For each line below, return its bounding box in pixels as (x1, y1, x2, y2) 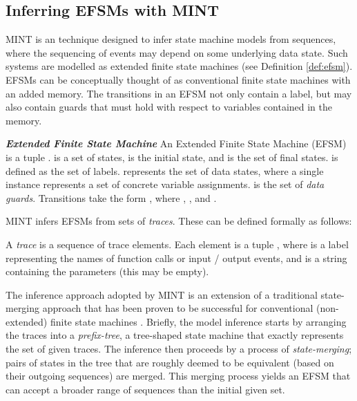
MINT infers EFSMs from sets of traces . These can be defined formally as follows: (6, 214, 352, 228)
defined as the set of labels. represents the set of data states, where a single (6, 163, 324, 178)
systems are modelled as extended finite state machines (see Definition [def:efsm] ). (6, 59, 353, 73)
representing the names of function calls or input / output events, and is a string (6, 250, 347, 265)
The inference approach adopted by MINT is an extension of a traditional (6, 287, 318, 301)
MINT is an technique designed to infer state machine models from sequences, (6, 32, 336, 46)
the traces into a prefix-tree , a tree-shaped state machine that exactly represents (6, 328, 344, 342)
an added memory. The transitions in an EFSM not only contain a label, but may (6, 86, 352, 100)
